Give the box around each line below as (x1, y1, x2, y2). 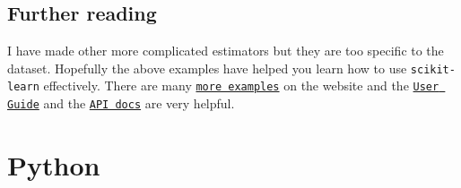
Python (7, 146, 100, 183)
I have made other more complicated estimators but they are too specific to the (7, 41, 444, 60)
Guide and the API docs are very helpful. (7, 94, 235, 113)
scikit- (410, 63, 456, 76)
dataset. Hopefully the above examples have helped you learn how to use (7, 58, 407, 77)
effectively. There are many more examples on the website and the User (43, 76, 439, 95)
